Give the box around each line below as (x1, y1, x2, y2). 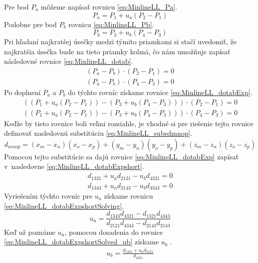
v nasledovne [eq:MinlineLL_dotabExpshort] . (4, 161, 144, 171)
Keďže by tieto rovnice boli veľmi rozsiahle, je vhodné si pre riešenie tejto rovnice (4, 118, 253, 128)
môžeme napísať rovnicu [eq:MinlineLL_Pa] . (41, 2, 177, 12)
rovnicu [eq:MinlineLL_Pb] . (68, 19, 154, 29)
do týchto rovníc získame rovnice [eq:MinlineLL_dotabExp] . (68, 87, 252, 98)
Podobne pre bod (4, 19, 57, 29)
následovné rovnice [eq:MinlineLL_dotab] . (4, 56, 133, 66)
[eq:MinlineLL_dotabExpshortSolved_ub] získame (4, 236, 159, 247)
